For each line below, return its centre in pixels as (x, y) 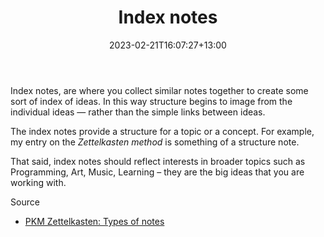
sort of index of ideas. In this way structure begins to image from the (151, 101)
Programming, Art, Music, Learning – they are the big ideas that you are (157, 172)
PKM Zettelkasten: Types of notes (94, 221)
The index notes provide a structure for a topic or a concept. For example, (162, 131)
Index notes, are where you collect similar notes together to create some (159, 90)
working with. (38, 182)
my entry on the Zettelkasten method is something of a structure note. (155, 142)
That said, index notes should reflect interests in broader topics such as (158, 161)
